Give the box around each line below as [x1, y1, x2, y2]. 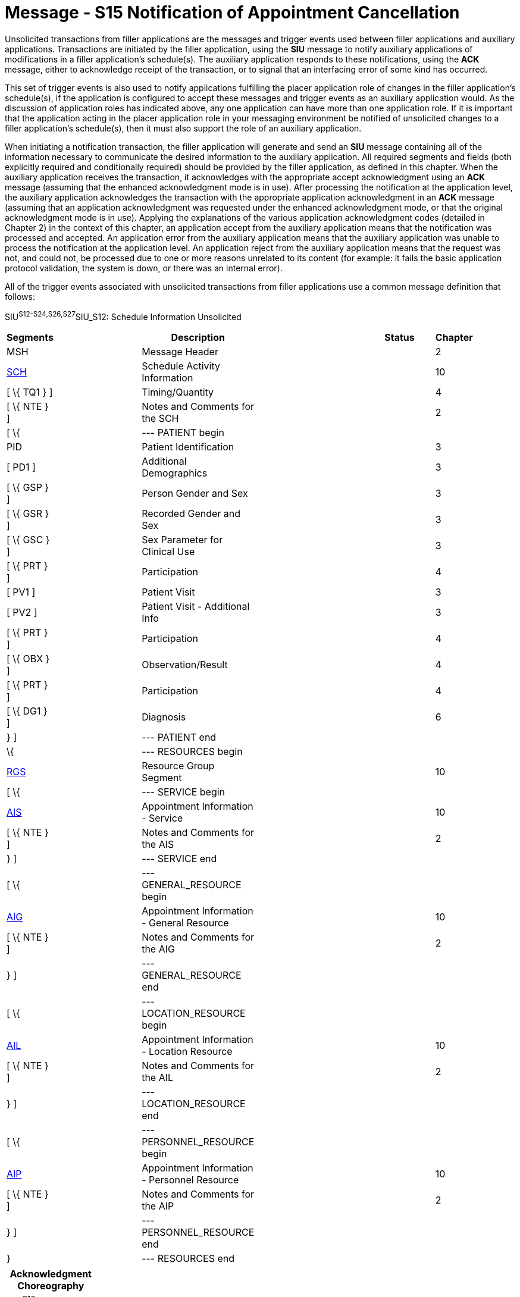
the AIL [142, 1072, 174, 1084]
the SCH [142, 412, 179, 425]
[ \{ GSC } [7, 534, 50, 546]
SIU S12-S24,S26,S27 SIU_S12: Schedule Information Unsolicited [5, 309, 242, 322]
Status [384, 331, 415, 344]
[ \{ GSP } [7, 481, 49, 494]
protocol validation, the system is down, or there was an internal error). [5, 262, 283, 273]
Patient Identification [142, 441, 234, 453]
